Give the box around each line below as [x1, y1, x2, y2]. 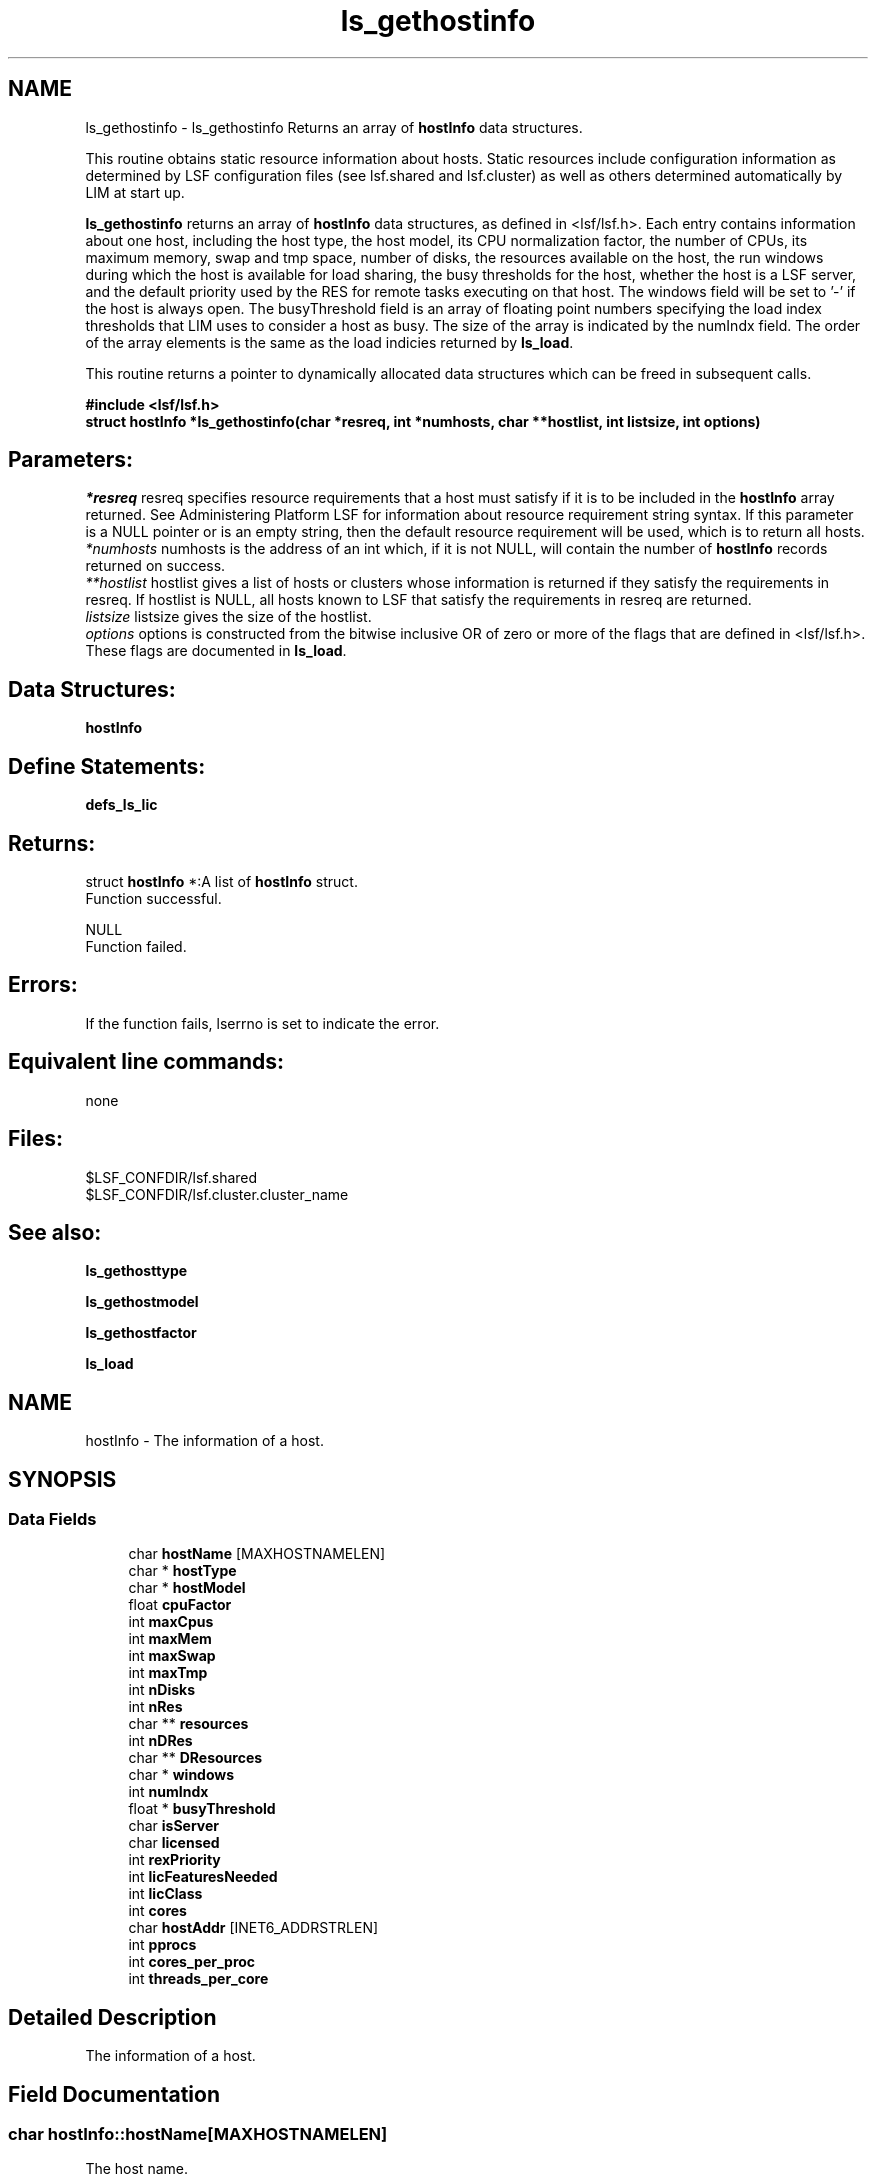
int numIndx [128, 1783, 209, 1801]
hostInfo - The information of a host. [85, 1432, 324, 1450]
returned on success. [85, 557, 226, 575]
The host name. [85, 2160, 188, 2178]
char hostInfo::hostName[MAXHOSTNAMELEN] [8, 2124, 388, 2145]
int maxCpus [128, 1613, 214, 1631]
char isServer [128, 1817, 219, 1835]
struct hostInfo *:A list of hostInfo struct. [85, 872, 358, 890]
